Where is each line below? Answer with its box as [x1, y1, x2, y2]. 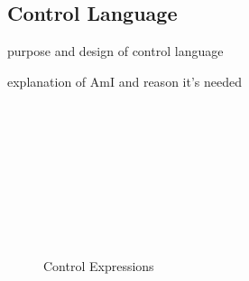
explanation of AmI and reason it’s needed [7, 71, 242, 90]
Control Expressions [43, 257, 154, 276]
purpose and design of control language [7, 42, 224, 61]
